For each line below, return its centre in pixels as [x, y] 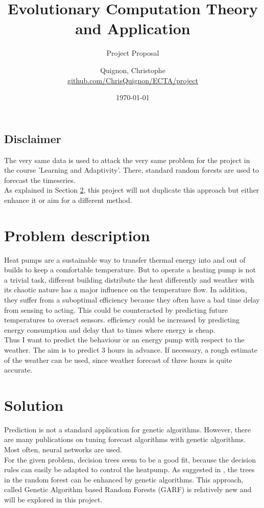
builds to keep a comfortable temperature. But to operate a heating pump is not [130, 270]
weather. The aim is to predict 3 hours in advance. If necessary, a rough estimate [131, 349]
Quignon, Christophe [133, 70]
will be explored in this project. [53, 499]
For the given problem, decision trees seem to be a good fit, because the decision [130, 459]
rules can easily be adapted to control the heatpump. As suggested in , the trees [129, 469]
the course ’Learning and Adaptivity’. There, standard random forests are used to [132, 170]
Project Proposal [133, 53]
